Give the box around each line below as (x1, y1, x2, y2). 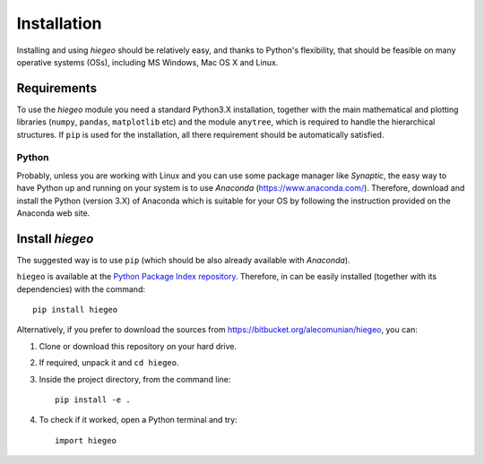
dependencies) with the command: (16, 283, 145, 295)
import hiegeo (55, 435, 117, 445)
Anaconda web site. (16, 207, 91, 219)
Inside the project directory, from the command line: (39, 374, 231, 384)
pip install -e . (55, 394, 131, 405)
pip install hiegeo (32, 305, 118, 315)
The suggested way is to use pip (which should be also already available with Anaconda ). (16, 254, 350, 265)
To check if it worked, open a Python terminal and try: (39, 415, 238, 425)
